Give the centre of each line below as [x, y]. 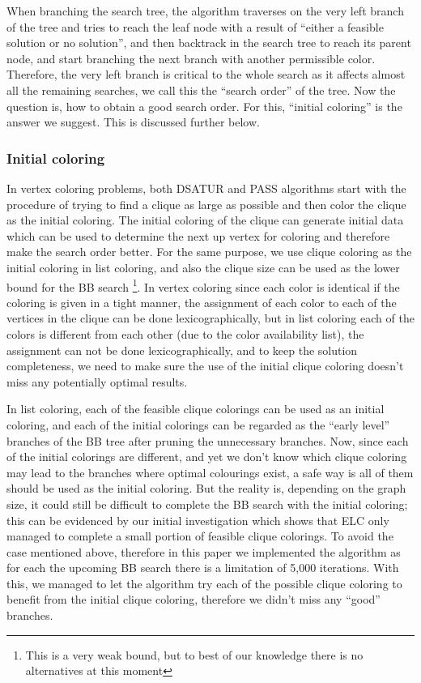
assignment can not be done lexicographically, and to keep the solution [182, 350]
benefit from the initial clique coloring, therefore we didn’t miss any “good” [193, 599]
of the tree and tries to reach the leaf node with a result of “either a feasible [195, 26]
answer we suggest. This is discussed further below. [133, 122]
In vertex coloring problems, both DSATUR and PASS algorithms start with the [206, 188]
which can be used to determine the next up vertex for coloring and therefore [198, 235]
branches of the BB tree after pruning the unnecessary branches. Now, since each [208, 440]
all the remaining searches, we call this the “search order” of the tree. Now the [201, 90]
